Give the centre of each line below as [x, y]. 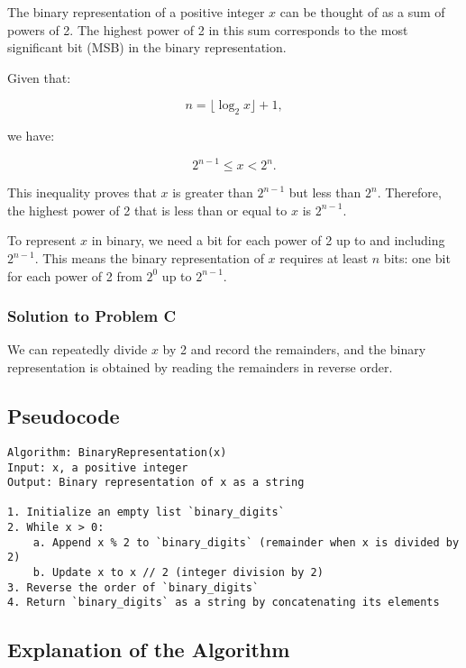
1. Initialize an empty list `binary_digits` [146, 512]
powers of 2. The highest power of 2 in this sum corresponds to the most [208, 29]
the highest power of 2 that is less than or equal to [147, 210]
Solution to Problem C [92, 316]
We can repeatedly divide [78, 349]
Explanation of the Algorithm [149, 650]
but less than [325, 192]
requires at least [324, 258]
